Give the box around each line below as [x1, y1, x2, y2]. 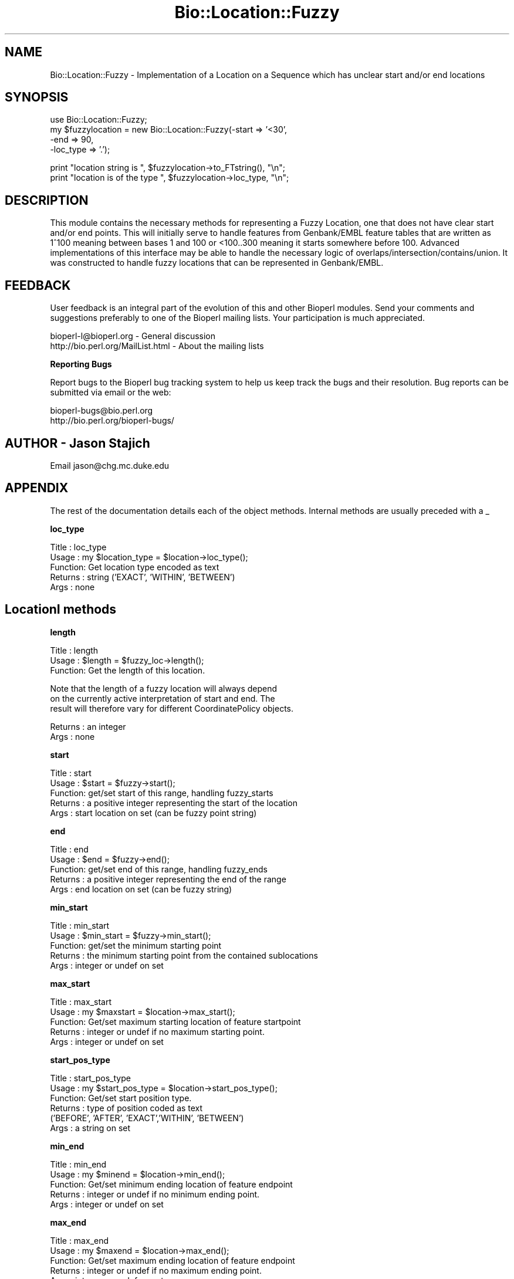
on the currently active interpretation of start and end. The [50, 693, 275, 703]
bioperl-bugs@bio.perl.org [50, 405, 153, 416]
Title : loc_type [50, 542, 107, 552]
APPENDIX [5, 481, 69, 496]
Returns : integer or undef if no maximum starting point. [50, 1026, 265, 1037]
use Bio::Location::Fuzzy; [50, 114, 147, 125]
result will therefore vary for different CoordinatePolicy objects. [50, 703, 294, 713]
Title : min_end [50, 1159, 107, 1169]
